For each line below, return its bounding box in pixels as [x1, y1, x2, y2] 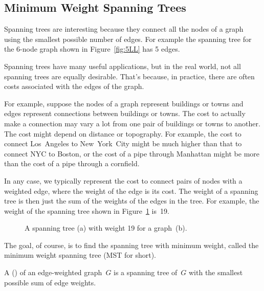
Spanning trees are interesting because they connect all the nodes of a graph [4, 24, 244, 34]
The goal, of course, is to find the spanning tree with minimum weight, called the [4, 239, 259, 250]
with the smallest [188, 267, 243, 278]
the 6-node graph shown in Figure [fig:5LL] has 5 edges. [4, 43, 180, 54]
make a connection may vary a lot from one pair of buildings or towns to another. [4, 118, 260, 128]
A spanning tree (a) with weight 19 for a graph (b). [25, 222, 187, 233]
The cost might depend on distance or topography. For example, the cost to [4, 128, 241, 139]
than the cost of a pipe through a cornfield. [4, 158, 140, 169]
